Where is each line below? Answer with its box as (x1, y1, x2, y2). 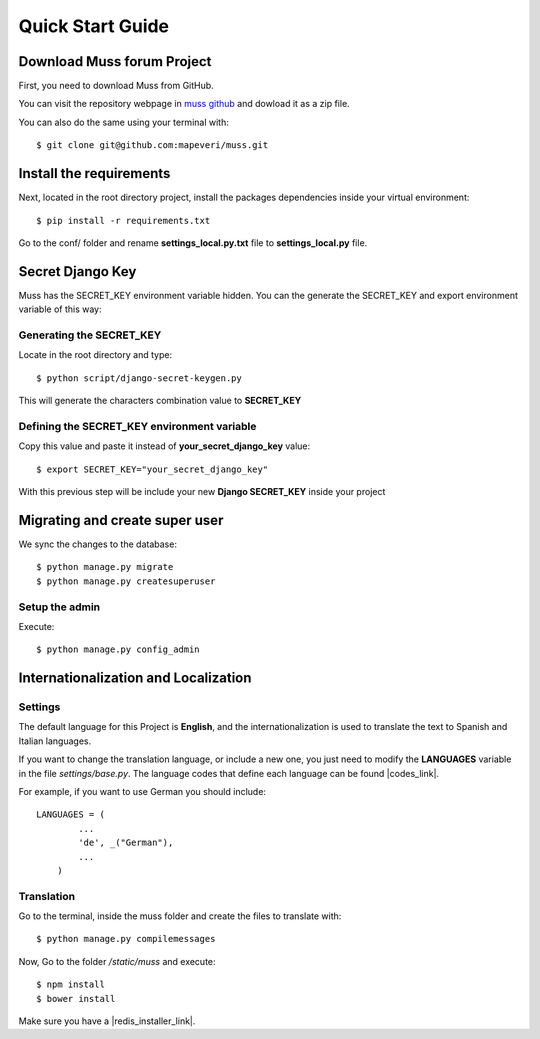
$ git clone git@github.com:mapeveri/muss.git (36, 140, 269, 151)
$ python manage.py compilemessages (36, 933, 216, 945)
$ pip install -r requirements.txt (36, 215, 211, 226)
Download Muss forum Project (18, 53, 212, 70)
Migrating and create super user (18, 511, 224, 529)
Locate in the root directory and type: (18, 349, 173, 361)
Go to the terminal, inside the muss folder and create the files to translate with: (18, 910, 342, 922)
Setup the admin (18, 600, 101, 614)
